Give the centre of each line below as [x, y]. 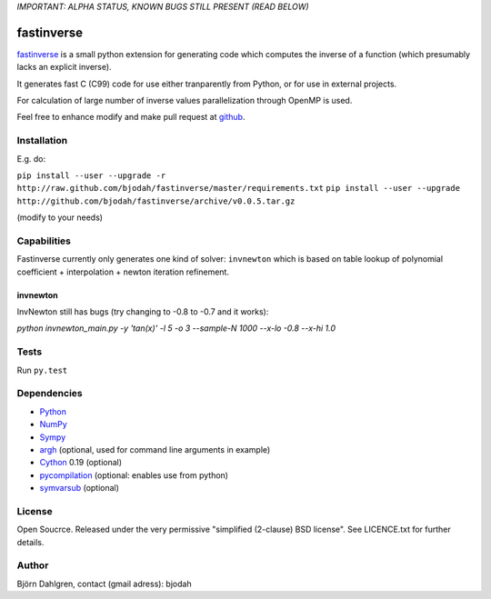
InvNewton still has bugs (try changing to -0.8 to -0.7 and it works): [143, 312]
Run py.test [42, 370]
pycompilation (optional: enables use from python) [134, 475]
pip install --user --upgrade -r [91, 176]
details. [30, 542]
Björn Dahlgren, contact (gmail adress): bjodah [104, 584]
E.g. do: [31, 158]
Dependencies [50, 394]
